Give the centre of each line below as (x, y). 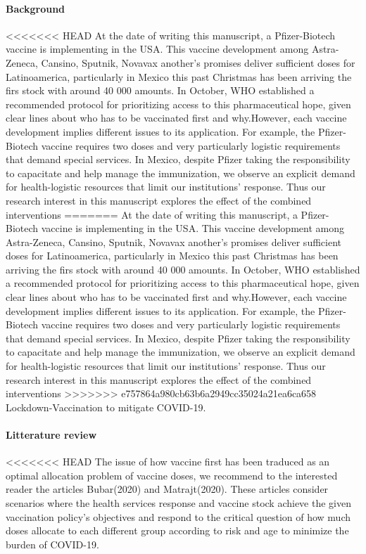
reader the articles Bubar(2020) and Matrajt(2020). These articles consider (167, 489)
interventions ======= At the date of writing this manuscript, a (152, 214)
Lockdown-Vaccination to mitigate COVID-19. (106, 407)
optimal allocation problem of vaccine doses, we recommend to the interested (172, 475)
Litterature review (51, 435)
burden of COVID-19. (52, 544)
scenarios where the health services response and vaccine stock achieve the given (178, 503)
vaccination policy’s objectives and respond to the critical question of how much (178, 516)
